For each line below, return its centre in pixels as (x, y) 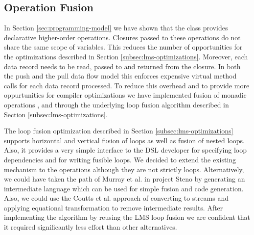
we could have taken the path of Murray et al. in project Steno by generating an (125, 179)
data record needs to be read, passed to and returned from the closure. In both (122, 66)
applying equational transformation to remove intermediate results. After (114, 207)
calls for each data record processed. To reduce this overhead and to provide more (127, 85)
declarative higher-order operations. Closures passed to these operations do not (122, 37)
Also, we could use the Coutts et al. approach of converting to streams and (116, 198)
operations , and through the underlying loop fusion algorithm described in (116, 104)
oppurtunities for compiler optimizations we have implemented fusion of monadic (125, 95)
